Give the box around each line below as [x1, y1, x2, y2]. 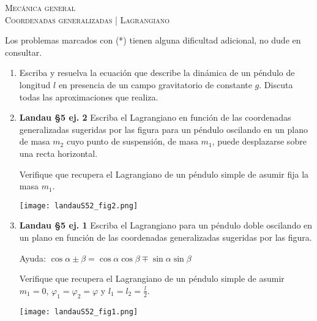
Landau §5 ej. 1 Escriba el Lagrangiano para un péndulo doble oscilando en [19, 219, 313, 232]
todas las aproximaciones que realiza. [19, 90, 158, 103]
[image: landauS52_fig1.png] [19, 307, 138, 316]
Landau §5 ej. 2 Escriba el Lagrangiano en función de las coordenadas [19, 111, 291, 124]
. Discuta [259, 78, 293, 91]
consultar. [5, 45, 42, 58]
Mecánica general [5, 1, 75, 13]
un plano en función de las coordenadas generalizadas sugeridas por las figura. [19, 230, 312, 243]
